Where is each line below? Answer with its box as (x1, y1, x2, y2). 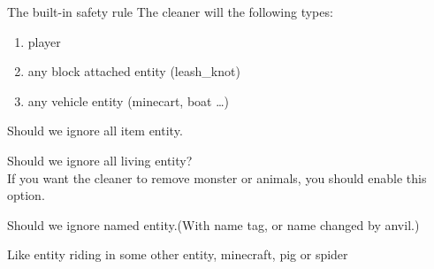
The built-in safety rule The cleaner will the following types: (7, 3, 333, 20)
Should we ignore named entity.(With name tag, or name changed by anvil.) (7, 215, 420, 234)
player (27, 32, 61, 50)
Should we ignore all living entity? (7, 150, 193, 169)
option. (7, 186, 45, 204)
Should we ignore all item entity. (7, 121, 183, 140)
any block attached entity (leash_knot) (27, 62, 240, 81)
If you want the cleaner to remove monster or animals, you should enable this (7, 168, 427, 187)
